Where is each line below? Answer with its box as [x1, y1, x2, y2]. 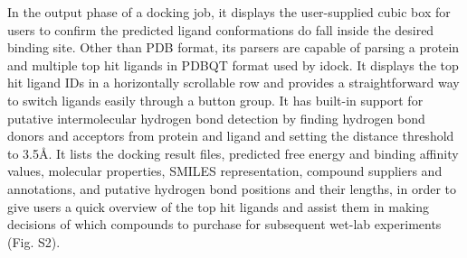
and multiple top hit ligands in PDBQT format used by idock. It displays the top [7, 55, 459, 74]
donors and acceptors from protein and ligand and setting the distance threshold [7, 126, 454, 145]
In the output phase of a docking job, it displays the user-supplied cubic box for [7, 3, 451, 21]
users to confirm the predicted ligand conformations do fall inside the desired [7, 20, 434, 39]
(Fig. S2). [7, 232, 61, 251]
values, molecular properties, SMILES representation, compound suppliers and [7, 161, 443, 180]
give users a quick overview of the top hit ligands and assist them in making [7, 197, 430, 216]
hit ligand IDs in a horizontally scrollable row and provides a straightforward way [7, 73, 460, 92]
